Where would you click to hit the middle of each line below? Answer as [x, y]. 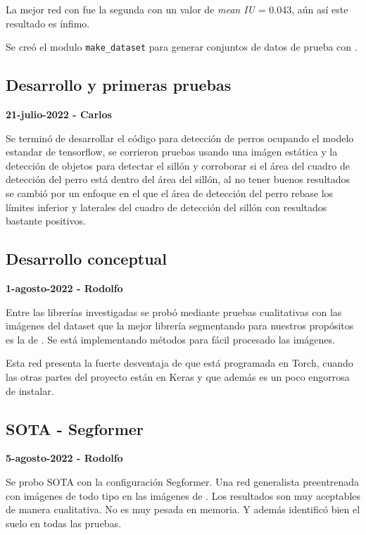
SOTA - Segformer [75, 428]
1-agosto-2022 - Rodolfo [64, 288]
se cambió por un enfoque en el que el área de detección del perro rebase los [170, 193]
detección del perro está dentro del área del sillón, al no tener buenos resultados [178, 179]
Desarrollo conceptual [87, 259]
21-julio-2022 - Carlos [59, 114]
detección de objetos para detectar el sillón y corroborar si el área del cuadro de [178, 165]
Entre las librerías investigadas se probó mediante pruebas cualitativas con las [174, 311]
